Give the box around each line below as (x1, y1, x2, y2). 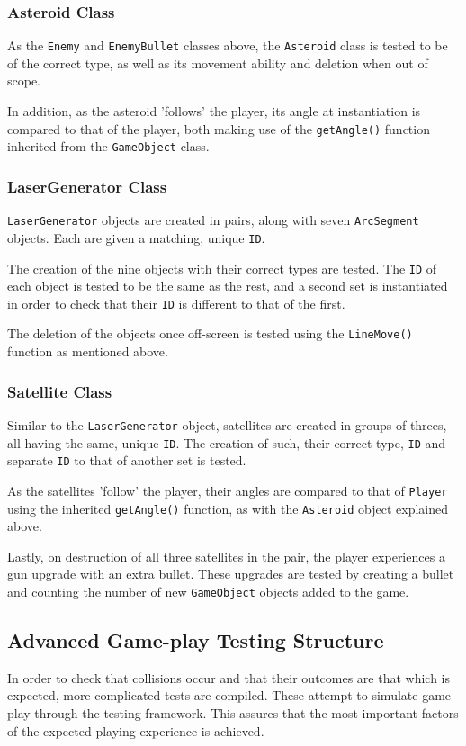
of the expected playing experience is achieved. (7, 721, 264, 740)
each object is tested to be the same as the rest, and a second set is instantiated (7, 276, 448, 295)
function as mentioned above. (7, 342, 168, 361)
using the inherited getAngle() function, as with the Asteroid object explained (7, 499, 449, 517)
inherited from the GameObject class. (7, 137, 210, 156)
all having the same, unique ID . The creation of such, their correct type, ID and (7, 433, 446, 452)
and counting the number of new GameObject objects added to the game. (7, 581, 409, 600)
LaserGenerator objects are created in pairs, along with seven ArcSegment (7, 211, 419, 229)
